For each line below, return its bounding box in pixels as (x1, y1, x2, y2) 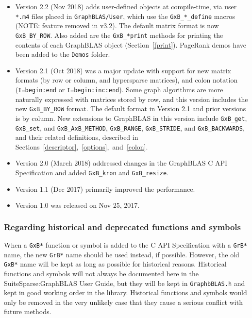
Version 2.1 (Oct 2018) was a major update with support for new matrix (15, 65, 231, 75)
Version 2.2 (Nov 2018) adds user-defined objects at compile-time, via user (15, 1, 237, 11)
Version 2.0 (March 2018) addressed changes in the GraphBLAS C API (15, 158, 228, 168)
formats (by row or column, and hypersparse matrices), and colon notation (15, 75, 238, 85)
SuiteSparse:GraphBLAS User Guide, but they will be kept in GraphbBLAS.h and (4, 278, 245, 288)
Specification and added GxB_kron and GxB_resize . (15, 167, 169, 177)
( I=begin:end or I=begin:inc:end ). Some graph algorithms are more (15, 84, 223, 94)
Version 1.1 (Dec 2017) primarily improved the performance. (15, 184, 195, 194)
